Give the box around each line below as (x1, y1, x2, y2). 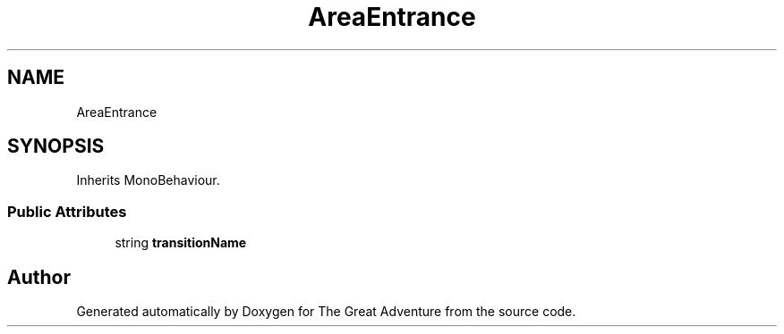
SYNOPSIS (7, 135, 105, 158)
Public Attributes (7, 202, 127, 221)
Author (7, 265, 71, 288)
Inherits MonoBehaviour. (76, 172, 220, 188)
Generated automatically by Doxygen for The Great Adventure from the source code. (76, 304, 576, 320)
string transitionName (115, 235, 247, 251)
